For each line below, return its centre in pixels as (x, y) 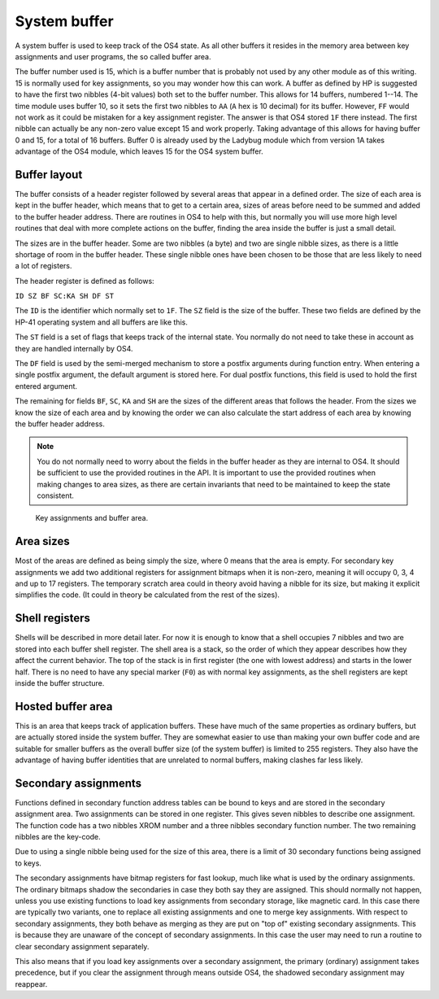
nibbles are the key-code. (58, 837)
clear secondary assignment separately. (82, 946)
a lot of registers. (43, 266)
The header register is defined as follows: (85, 281)
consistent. (56, 495)
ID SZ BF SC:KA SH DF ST (64, 296)
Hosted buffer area (64, 707)
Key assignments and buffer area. (92, 518)
